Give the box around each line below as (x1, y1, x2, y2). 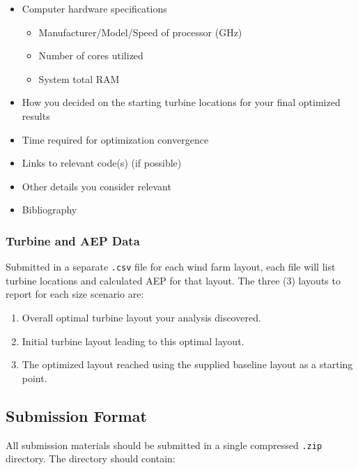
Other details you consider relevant (22, 179, 171, 193)
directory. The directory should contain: (6, 451, 176, 466)
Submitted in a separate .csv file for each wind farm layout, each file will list (6, 259, 336, 274)
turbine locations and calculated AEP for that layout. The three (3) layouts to (6, 273, 341, 287)
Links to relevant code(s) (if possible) (22, 156, 182, 170)
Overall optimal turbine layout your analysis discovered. (22, 310, 261, 324)
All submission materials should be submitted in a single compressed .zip (6, 437, 322, 452)
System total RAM (38, 71, 120, 86)
